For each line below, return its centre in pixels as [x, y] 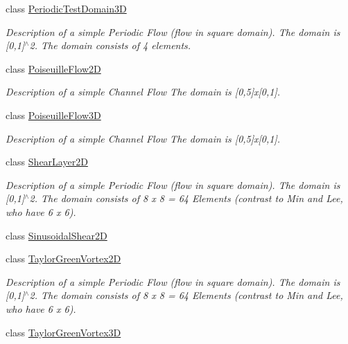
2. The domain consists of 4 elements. [110, 45]
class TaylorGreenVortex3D [63, 332]
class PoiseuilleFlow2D [53, 68]
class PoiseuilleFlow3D [53, 115]
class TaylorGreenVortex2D [63, 259]
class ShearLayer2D [47, 162]
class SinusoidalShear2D [56, 235]
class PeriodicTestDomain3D [66, 8]
